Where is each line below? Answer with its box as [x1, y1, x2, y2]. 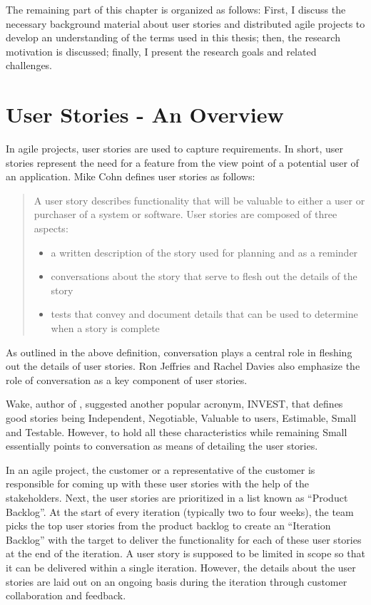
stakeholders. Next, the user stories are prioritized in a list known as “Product [6, 490, 348, 505]
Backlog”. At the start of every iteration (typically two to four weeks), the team [6, 504, 354, 519]
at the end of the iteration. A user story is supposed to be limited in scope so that [6, 546, 365, 561]
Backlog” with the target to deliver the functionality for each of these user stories [6, 532, 362, 547]
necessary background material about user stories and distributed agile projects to [6, 16, 365, 31]
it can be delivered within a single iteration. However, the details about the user [6, 559, 356, 574]
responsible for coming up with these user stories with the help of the [6, 476, 309, 491]
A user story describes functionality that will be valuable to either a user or [34, 192, 365, 207]
